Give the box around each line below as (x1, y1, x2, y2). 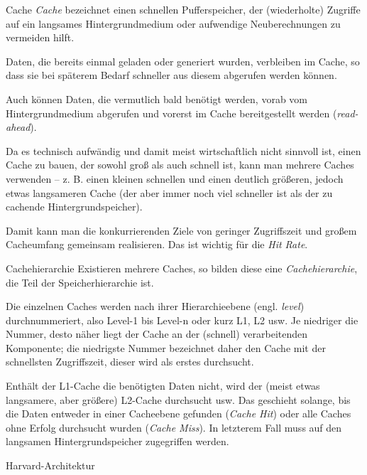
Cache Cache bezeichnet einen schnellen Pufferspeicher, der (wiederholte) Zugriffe (6, 2, 361, 16)
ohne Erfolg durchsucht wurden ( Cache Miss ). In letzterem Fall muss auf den (6, 420, 342, 434)
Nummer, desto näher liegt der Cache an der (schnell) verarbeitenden (6, 326, 308, 341)
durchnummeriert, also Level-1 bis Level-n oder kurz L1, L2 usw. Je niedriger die (6, 312, 358, 327)
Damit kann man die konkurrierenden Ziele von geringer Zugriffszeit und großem (6, 223, 357, 237)
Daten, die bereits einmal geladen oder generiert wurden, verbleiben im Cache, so (6, 53, 360, 68)
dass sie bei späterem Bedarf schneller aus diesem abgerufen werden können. (6, 68, 337, 82)
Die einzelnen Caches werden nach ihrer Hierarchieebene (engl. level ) (6, 299, 305, 314)
